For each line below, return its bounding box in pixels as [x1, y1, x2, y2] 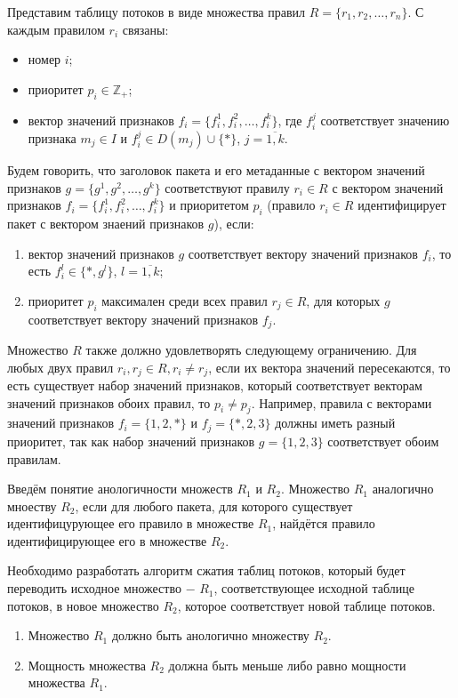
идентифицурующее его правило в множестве [7, 514, 254, 533]
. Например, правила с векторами [251, 393, 432, 412]
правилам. [7, 449, 61, 468]
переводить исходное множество [7, 579, 181, 598]
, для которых [306, 291, 381, 309]
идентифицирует [358, 196, 446, 214]
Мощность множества [28, 655, 146, 674]
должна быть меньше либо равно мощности [168, 655, 406, 674]
